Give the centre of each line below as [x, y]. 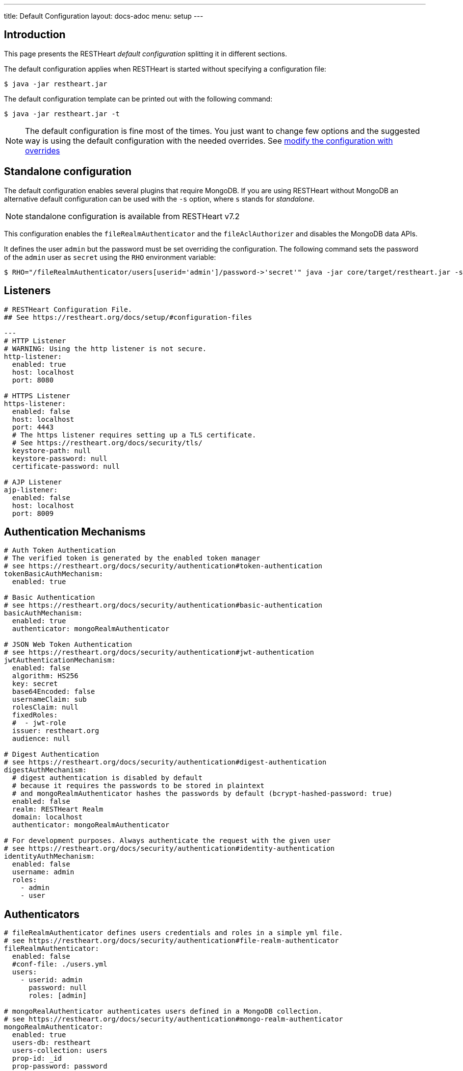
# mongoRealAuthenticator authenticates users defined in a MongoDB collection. [163, 1011]
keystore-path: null [51, 450]
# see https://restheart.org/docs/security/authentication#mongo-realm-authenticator [174, 1019]
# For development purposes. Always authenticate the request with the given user [167, 841]
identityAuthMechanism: [50, 856]
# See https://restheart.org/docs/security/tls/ [107, 443]
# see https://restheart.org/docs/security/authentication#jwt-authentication [159, 652]
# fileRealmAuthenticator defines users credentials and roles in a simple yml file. [174, 933]
